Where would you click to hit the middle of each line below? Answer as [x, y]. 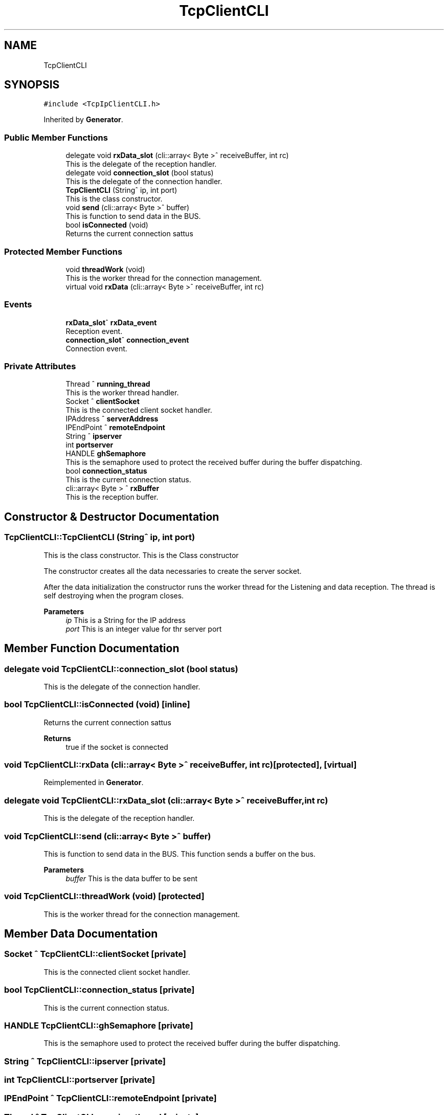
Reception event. [94, 331]
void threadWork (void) [105, 269]
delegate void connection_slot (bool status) [140, 173]
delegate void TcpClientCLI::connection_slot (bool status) [121, 669]
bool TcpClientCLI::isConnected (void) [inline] [97, 705]
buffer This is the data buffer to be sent [132, 878]
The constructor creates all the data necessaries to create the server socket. [173, 571]
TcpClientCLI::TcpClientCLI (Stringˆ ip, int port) [100, 537]
